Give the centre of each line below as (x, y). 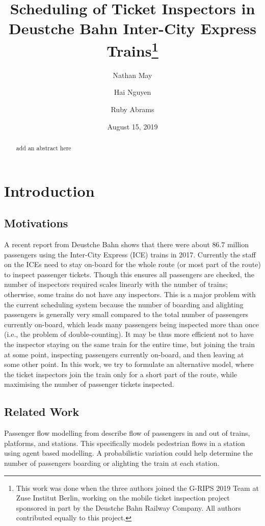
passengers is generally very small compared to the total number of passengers (126, 314)
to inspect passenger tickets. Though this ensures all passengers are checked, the (129, 274)
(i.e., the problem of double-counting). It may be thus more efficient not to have (129, 334)
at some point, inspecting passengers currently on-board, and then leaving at (124, 354)
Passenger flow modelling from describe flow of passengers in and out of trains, (127, 433)
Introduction (49, 190)
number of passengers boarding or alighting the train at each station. (112, 463)
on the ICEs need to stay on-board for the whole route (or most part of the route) (132, 264)
